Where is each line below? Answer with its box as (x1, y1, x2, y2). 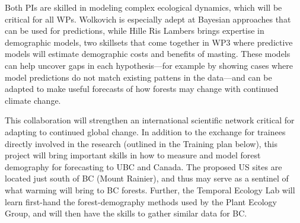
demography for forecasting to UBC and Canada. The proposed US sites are (5, 160, 282, 173)
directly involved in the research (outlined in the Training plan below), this (5, 137, 278, 149)
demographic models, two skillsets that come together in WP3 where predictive (5, 36, 293, 48)
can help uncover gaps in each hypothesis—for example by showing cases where (5, 59, 293, 71)
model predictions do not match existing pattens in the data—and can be (5, 71, 272, 83)
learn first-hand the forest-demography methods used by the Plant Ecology (5, 195, 277, 208)
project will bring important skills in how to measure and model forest (5, 149, 261, 161)
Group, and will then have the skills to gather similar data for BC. (5, 207, 247, 219)
